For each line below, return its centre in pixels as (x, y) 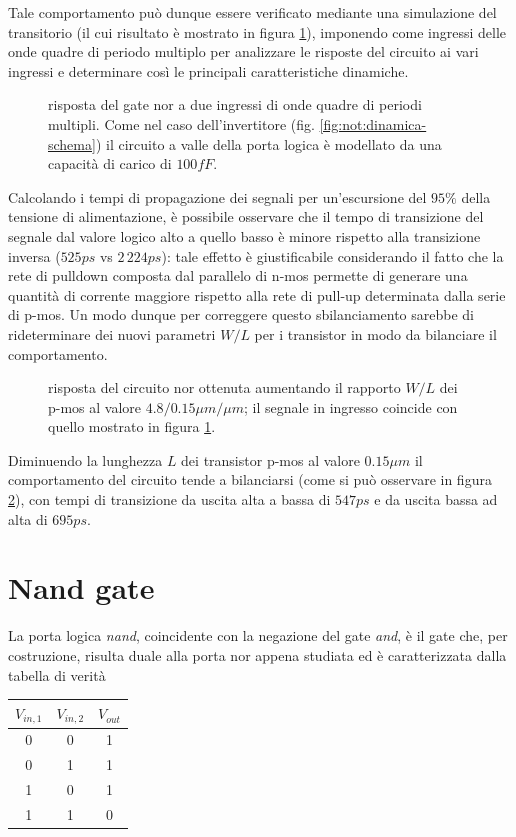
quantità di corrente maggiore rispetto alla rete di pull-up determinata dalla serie (257, 294)
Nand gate (81, 587)
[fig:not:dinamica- (373, 123)
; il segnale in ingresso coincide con (351, 406)
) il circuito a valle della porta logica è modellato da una (268, 143)
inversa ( (34, 255)
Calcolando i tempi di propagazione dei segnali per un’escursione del (217, 196)
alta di (28, 518)
